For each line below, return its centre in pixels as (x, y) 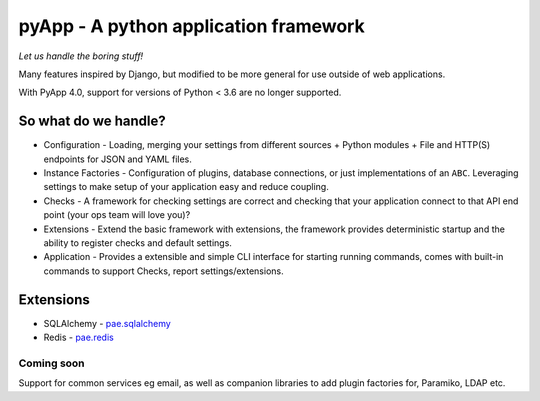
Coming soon (51, 363)
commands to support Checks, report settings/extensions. (163, 271)
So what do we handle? (92, 121)
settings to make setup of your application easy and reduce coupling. (186, 187)
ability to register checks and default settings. (137, 242)
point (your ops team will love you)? (117, 215)
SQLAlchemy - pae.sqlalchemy (107, 323)
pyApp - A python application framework (191, 26)
